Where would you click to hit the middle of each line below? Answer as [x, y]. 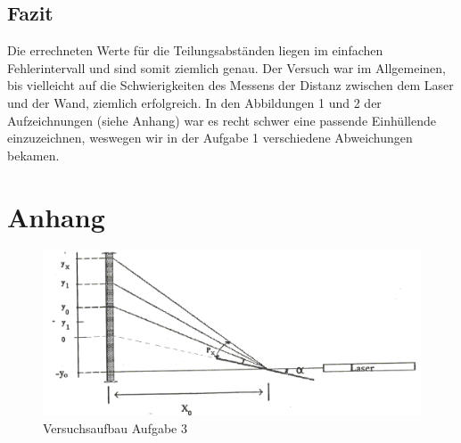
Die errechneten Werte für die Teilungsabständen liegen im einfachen [195, 50]
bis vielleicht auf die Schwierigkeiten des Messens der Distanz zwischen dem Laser [230, 85]
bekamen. [33, 155]
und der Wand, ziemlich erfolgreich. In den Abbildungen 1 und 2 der [194, 102]
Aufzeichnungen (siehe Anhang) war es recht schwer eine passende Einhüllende [222, 120]
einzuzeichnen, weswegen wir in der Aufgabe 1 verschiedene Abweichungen [210, 138]
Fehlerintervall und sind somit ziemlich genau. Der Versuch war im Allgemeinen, [226, 67]
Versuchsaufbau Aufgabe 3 [115, 427]
